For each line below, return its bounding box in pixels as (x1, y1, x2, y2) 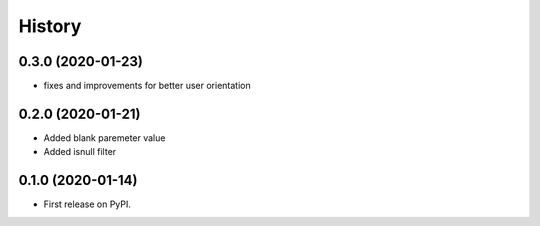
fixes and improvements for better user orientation (43, 80, 251, 92)
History (18, 15, 82, 37)
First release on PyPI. (43, 198, 132, 210)
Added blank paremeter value (43, 131, 166, 144)
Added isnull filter (43, 146, 117, 158)
